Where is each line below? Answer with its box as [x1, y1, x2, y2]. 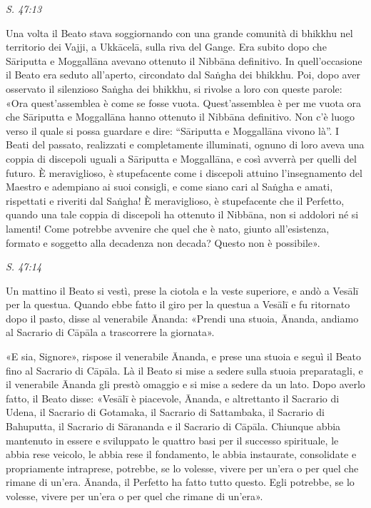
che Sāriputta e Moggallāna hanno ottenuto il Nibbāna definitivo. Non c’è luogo [6, 109, 355, 124]
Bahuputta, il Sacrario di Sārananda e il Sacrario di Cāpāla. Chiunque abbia [6, 419, 341, 434]
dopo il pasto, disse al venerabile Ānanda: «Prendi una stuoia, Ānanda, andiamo [6, 310, 359, 325]
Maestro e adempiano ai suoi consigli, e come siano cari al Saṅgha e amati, [6, 179, 333, 194]
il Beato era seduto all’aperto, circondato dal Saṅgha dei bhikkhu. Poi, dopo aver [6, 67, 360, 82]
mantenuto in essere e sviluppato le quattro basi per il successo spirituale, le [6, 432, 339, 447]
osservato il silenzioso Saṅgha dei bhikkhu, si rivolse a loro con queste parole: [6, 81, 342, 96]
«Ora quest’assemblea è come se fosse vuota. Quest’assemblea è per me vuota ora [6, 95, 362, 110]
